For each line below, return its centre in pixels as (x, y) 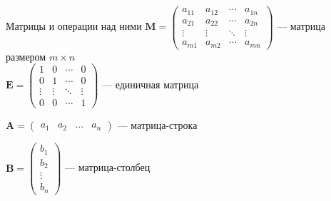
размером (26, 56)
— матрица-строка (157, 125)
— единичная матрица (151, 84)
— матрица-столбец (108, 167)
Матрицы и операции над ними (74, 26)
